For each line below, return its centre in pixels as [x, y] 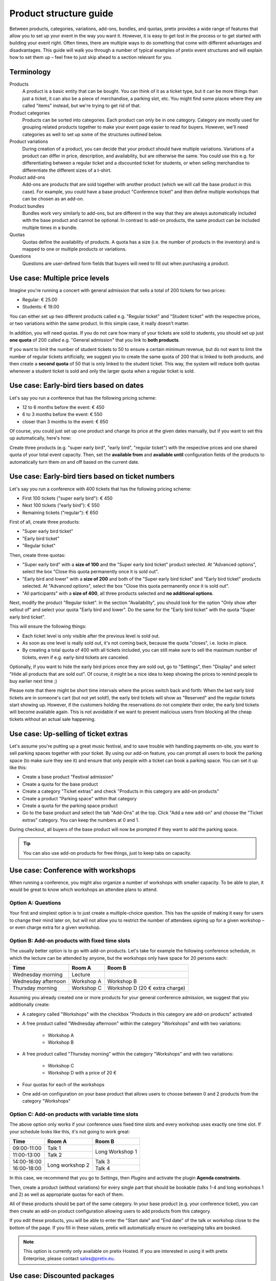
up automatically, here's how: [40, 438]
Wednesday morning [38, 975]
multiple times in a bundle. [50, 228]
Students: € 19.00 [41, 307]
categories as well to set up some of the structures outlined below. [92, 134]
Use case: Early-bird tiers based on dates [77, 386]
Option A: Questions [35, 903]
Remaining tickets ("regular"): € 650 [60, 512]
